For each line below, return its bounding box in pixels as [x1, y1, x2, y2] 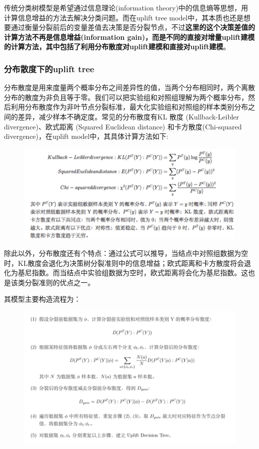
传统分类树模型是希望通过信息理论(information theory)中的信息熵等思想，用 [4, 2, 249, 12]
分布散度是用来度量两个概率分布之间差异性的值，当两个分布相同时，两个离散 [4, 82, 255, 93]
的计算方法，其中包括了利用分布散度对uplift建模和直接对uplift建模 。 [4, 41, 230, 52]
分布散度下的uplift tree [4, 62, 95, 75]
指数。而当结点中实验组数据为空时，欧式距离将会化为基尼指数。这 [31, 267, 248, 278]
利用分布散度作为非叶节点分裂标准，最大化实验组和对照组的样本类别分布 [10, 102, 248, 112]
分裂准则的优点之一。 [24, 277, 95, 287]
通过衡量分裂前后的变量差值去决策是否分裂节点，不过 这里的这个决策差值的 [10, 22, 255, 32]
